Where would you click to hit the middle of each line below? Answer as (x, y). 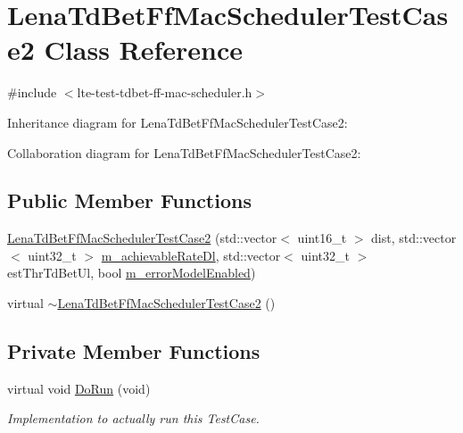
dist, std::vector (414, 238)
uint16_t (322, 238)
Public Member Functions (129, 200)
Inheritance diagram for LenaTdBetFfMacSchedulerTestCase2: (178, 122)
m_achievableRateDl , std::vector (191, 255)
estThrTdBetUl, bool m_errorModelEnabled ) (132, 273)
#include (32, 92)
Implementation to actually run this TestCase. (133, 418)
